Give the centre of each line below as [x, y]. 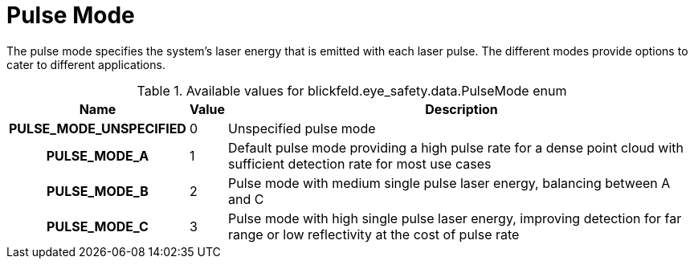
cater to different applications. [86, 64]
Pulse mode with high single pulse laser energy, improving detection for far [455, 218]
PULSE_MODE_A [98, 155]
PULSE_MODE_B [98, 191]
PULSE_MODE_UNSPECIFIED [98, 128]
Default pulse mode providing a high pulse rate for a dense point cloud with [456, 147]
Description [461, 109]
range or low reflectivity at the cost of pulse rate [374, 234]
